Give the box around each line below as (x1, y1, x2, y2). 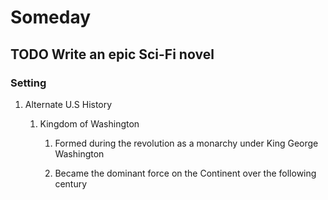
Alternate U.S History (24, 98, 113, 110)
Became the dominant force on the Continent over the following (54, 167, 317, 179)
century (54, 177, 88, 190)
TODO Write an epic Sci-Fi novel (10, 46, 215, 63)
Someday (10, 6, 92, 29)
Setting (10, 76, 47, 90)
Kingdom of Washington (39, 117, 140, 130)
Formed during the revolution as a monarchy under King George (54, 137, 319, 149)
